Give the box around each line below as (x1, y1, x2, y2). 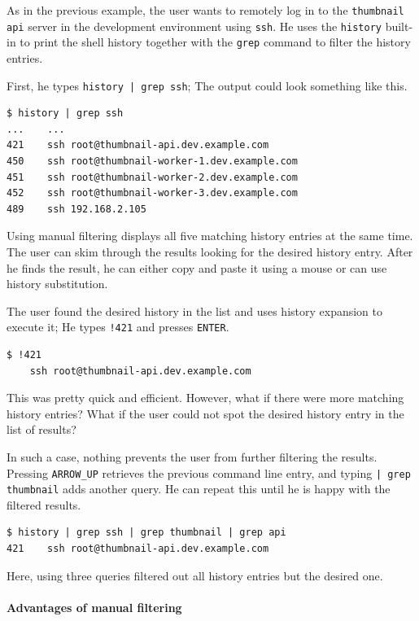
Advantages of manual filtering (7, 598, 182, 615)
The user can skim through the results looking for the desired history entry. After (7, 243, 413, 260)
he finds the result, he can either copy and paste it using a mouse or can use (7, 259, 387, 276)
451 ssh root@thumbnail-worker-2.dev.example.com (7, 171, 298, 183)
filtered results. (7, 496, 81, 513)
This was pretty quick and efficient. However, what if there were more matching (7, 389, 404, 406)
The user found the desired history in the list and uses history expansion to (7, 302, 383, 319)
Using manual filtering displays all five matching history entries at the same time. (7, 227, 413, 244)
